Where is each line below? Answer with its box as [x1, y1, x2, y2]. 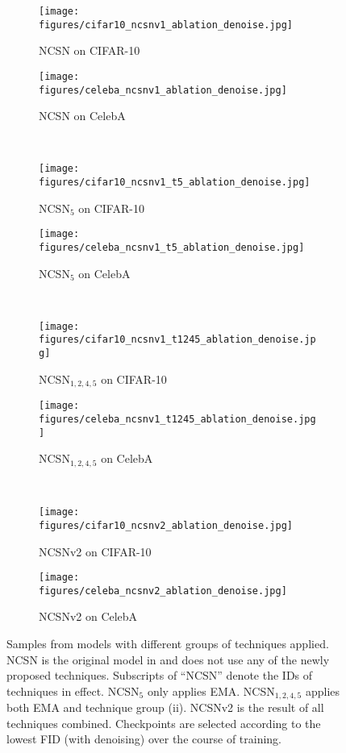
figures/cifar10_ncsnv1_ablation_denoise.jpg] [39, 19, 293, 31]
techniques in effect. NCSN [6, 682, 140, 699]
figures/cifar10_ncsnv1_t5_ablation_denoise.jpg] [39, 177, 311, 189]
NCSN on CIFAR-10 [39, 42, 140, 59]
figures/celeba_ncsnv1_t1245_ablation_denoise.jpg [39, 413, 316, 425]
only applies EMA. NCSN [147, 682, 275, 699]
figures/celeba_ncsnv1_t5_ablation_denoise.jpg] [39, 241, 305, 253]
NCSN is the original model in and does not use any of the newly [6, 651, 330, 668]
